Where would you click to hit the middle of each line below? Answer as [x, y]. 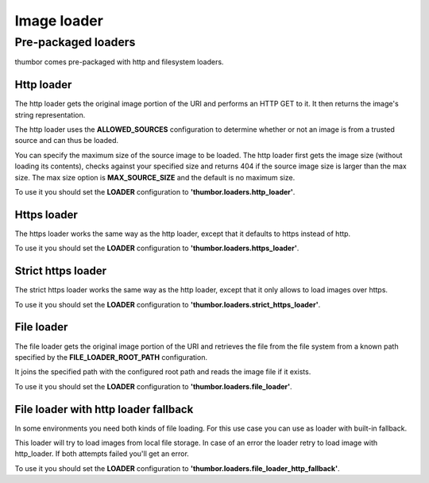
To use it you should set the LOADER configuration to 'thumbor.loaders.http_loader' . [155, 192]
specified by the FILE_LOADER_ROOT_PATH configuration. [111, 357]
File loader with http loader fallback [104, 409]
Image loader [59, 21]
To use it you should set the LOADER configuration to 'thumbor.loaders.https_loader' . [157, 248]
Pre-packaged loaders [75, 42]
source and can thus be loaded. [67, 141]
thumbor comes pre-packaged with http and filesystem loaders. [119, 62]
